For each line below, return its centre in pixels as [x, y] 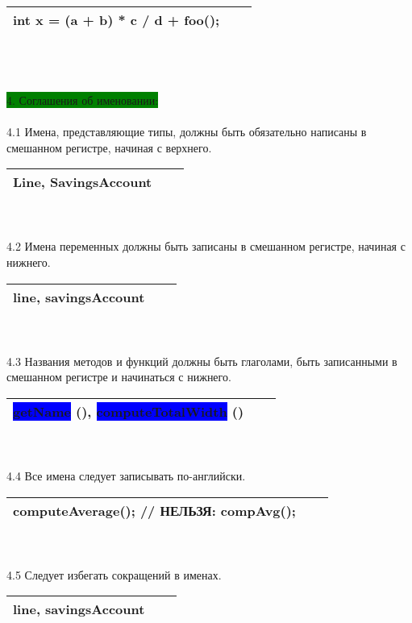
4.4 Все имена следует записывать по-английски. [126, 476]
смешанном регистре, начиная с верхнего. [109, 147]
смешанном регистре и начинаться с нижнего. [119, 377]
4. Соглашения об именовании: [83, 100]
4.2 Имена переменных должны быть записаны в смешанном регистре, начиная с [206, 246]
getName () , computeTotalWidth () [129, 411]
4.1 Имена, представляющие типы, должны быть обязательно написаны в [187, 131]
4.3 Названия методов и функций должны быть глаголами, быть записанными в [202, 361]
